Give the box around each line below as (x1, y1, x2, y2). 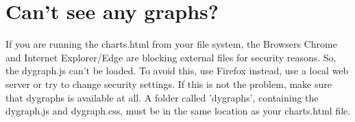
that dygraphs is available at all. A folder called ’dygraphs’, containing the (5, 90, 319, 104)
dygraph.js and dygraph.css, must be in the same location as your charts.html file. (5, 104, 351, 118)
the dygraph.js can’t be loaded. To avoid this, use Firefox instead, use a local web (5, 63, 349, 78)
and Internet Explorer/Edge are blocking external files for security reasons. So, (5, 50, 336, 64)
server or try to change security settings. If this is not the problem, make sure (5, 76, 332, 91)
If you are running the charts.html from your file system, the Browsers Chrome (5, 37, 337, 51)
